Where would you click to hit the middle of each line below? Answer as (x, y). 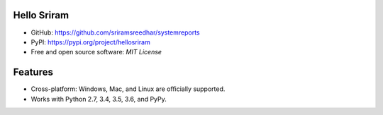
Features (33, 72)
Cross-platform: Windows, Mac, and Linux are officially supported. (128, 89)
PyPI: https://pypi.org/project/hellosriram (90, 42)
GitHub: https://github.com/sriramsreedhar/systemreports (115, 32)
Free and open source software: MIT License (96, 52)
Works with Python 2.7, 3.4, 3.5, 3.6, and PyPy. (99, 99)
